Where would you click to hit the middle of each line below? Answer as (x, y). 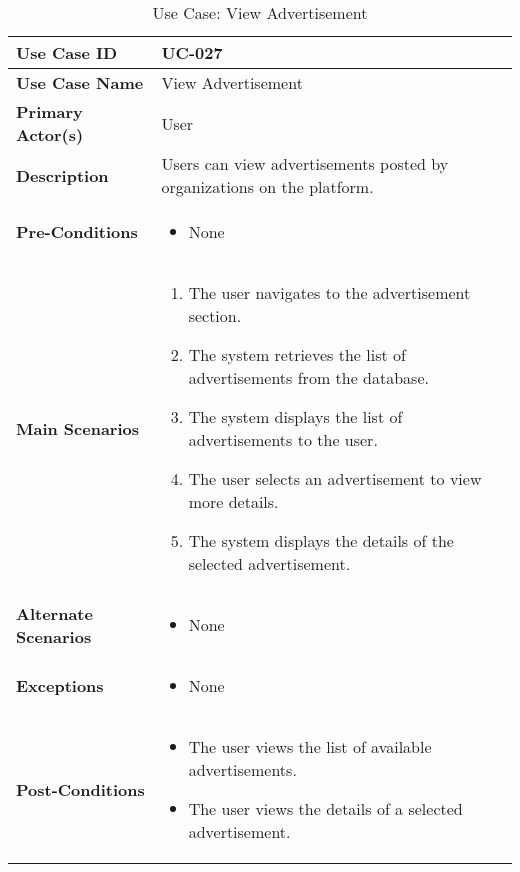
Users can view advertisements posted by (305, 163)
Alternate (54, 613)
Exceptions (60, 685)
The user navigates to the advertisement (329, 292)
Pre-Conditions (77, 231)
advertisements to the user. (283, 439)
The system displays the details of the (321, 540)
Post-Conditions (80, 789)
